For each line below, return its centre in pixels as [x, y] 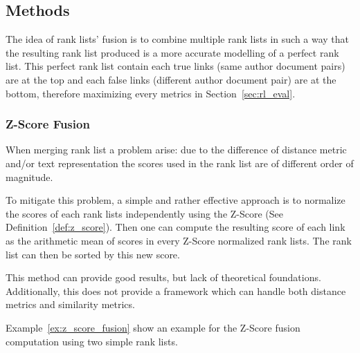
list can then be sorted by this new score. [93, 254]
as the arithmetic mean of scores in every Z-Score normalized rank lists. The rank [179, 240]
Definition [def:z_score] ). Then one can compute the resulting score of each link [175, 227]
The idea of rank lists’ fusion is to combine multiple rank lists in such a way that [178, 39]
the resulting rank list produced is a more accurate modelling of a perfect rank [172, 52]
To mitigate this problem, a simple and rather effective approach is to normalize [175, 200]
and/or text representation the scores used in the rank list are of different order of [180, 163]
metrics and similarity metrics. [70, 304]
